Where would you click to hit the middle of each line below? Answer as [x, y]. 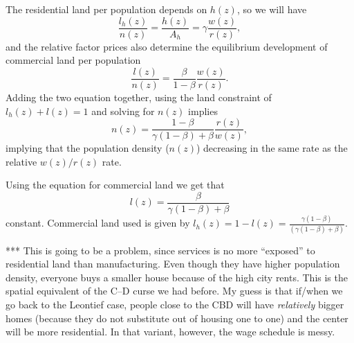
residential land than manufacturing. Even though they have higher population [173, 264]
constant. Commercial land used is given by [98, 223]
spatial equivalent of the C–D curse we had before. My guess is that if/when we [174, 291]
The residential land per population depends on [106, 9]
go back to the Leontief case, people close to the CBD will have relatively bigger [175, 304]
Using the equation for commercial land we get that [115, 185]
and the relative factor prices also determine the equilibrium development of [167, 46]
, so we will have [272, 9]
